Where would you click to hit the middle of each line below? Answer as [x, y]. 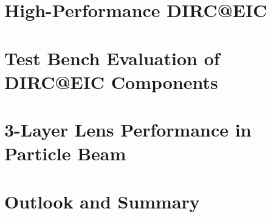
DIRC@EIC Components [111, 81]
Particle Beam [65, 153]
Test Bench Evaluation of [112, 58]
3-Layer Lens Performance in [128, 130]
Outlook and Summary [102, 201]
